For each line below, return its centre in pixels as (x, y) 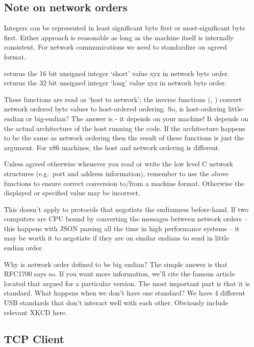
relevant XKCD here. (36, 312)
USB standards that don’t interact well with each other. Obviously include (116, 303)
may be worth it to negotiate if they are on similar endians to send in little (117, 238)
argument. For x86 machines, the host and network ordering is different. (112, 147)
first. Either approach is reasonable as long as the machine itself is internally (119, 37)
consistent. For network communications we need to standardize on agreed (115, 47)
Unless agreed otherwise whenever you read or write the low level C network (119, 164)
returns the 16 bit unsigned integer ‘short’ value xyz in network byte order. (117, 73)
